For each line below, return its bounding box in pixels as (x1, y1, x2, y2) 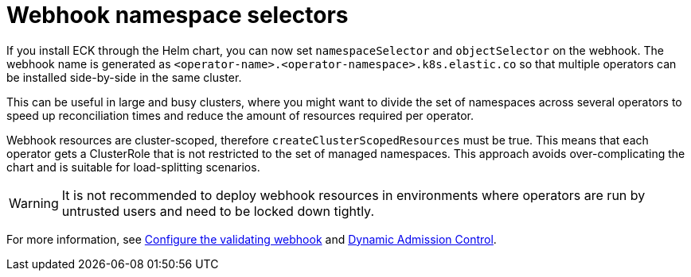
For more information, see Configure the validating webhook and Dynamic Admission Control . (6, 232, 497, 246)
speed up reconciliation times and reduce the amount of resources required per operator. (6, 108, 474, 122)
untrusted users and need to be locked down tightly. (61, 202, 375, 219)
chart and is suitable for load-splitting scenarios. (6, 160, 260, 174)
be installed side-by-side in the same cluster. (6, 70, 242, 84)
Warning (9, 194, 59, 211)
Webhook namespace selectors (6, 2, 349, 29)
